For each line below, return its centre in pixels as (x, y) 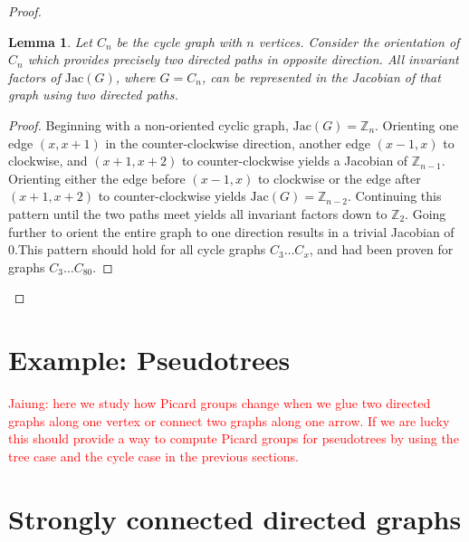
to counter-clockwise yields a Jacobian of (295, 161)
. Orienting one (417, 124)
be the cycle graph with (179, 41)
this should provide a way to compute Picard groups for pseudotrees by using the (234, 438)
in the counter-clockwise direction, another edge (238, 143)
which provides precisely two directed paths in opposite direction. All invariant (243, 59)
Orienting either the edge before (97, 178)
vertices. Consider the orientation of (359, 41)
